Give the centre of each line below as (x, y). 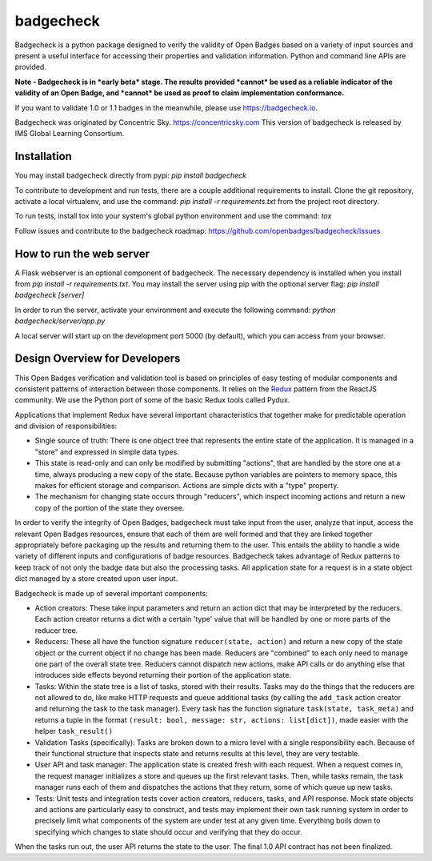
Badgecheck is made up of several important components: (111, 593)
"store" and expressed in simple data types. (107, 451)
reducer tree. (56, 630)
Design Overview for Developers (98, 359)
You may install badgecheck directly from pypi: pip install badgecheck (131, 175)
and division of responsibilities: (66, 426)
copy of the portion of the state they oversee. (110, 507)
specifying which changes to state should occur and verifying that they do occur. (169, 831)
